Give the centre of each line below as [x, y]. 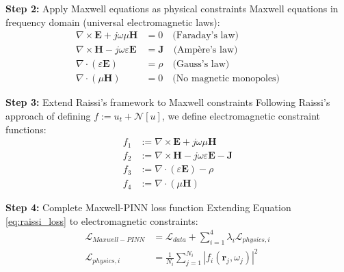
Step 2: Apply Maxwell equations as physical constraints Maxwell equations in [172, 8]
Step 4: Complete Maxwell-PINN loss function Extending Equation [148, 207]
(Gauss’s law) [201, 65]
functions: [26, 129]
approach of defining [48, 115]
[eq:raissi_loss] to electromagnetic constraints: [102, 220]
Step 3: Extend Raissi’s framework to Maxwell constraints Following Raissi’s [168, 102]
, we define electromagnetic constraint [241, 115]
